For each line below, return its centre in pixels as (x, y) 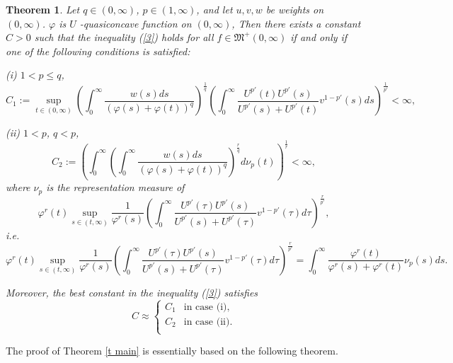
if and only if (319, 37)
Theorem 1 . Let (43, 9)
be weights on (295, 9)
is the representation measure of (115, 187)
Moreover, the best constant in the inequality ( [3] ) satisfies (132, 292)
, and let (214, 9)
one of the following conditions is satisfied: (98, 51)
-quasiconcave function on (136, 23)
